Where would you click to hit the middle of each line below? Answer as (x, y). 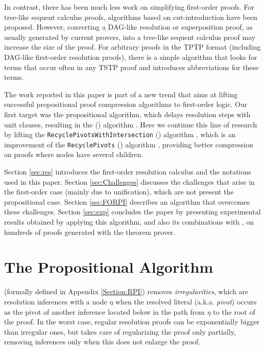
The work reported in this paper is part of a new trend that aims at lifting (121, 94)
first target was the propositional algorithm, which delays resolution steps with (127, 114)
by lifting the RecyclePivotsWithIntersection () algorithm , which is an (120, 134)
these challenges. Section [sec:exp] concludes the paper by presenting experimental (132, 212)
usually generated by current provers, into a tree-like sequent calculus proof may (130, 37)
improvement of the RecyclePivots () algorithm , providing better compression (129, 144)
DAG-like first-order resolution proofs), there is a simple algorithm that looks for (131, 57)
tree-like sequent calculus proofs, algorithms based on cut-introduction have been (131, 17)
